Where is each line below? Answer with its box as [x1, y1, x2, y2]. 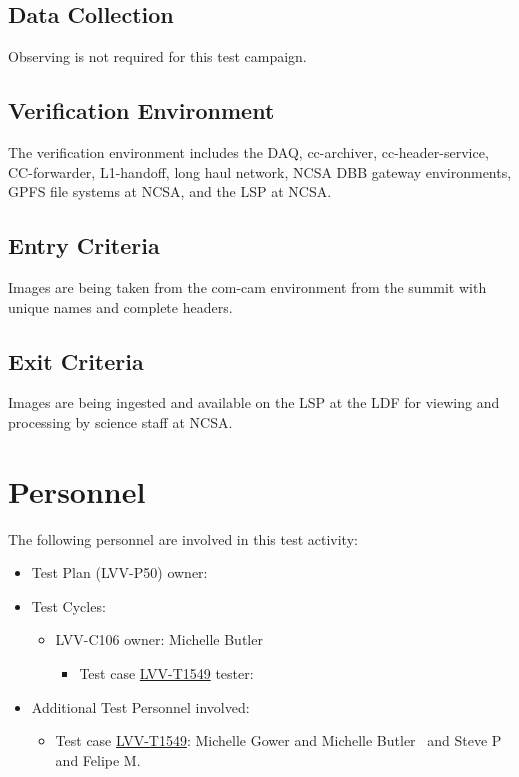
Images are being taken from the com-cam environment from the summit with [8, 276, 487, 297]
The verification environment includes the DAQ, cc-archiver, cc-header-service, [8, 142, 489, 162]
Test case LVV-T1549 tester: [79, 663, 254, 684]
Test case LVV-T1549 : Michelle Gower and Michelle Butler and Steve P [55, 730, 502, 751]
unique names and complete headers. [8, 296, 233, 317]
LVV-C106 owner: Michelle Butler [55, 629, 263, 650]
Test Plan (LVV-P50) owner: [31, 562, 208, 583]
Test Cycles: [31, 595, 106, 616]
